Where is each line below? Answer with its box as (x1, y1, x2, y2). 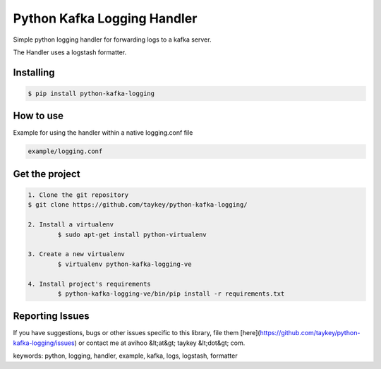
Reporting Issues (13, 310, 90, 322)
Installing (13, 66, 56, 78)
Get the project (13, 168, 80, 180)
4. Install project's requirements (28, 279, 151, 288)
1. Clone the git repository (28, 191, 129, 199)
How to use (13, 110, 64, 122)
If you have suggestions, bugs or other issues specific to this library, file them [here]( (13, 329, 260, 337)
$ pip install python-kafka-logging (28, 89, 155, 97)
